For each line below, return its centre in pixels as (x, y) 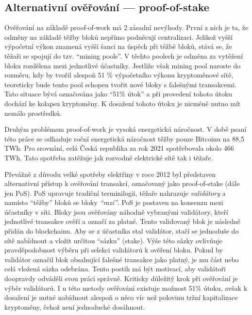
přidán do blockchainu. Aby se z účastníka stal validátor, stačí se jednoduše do (122, 231)
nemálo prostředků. (33, 113)
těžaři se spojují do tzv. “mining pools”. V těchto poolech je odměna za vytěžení (124, 55)
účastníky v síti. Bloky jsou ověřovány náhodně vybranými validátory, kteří (116, 212)
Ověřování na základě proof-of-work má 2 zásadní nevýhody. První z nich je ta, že (126, 27)
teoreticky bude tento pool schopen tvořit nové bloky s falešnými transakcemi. (120, 84)
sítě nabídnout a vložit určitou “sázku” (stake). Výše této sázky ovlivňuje (113, 240)
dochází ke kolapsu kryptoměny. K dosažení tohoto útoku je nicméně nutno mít (123, 103)
